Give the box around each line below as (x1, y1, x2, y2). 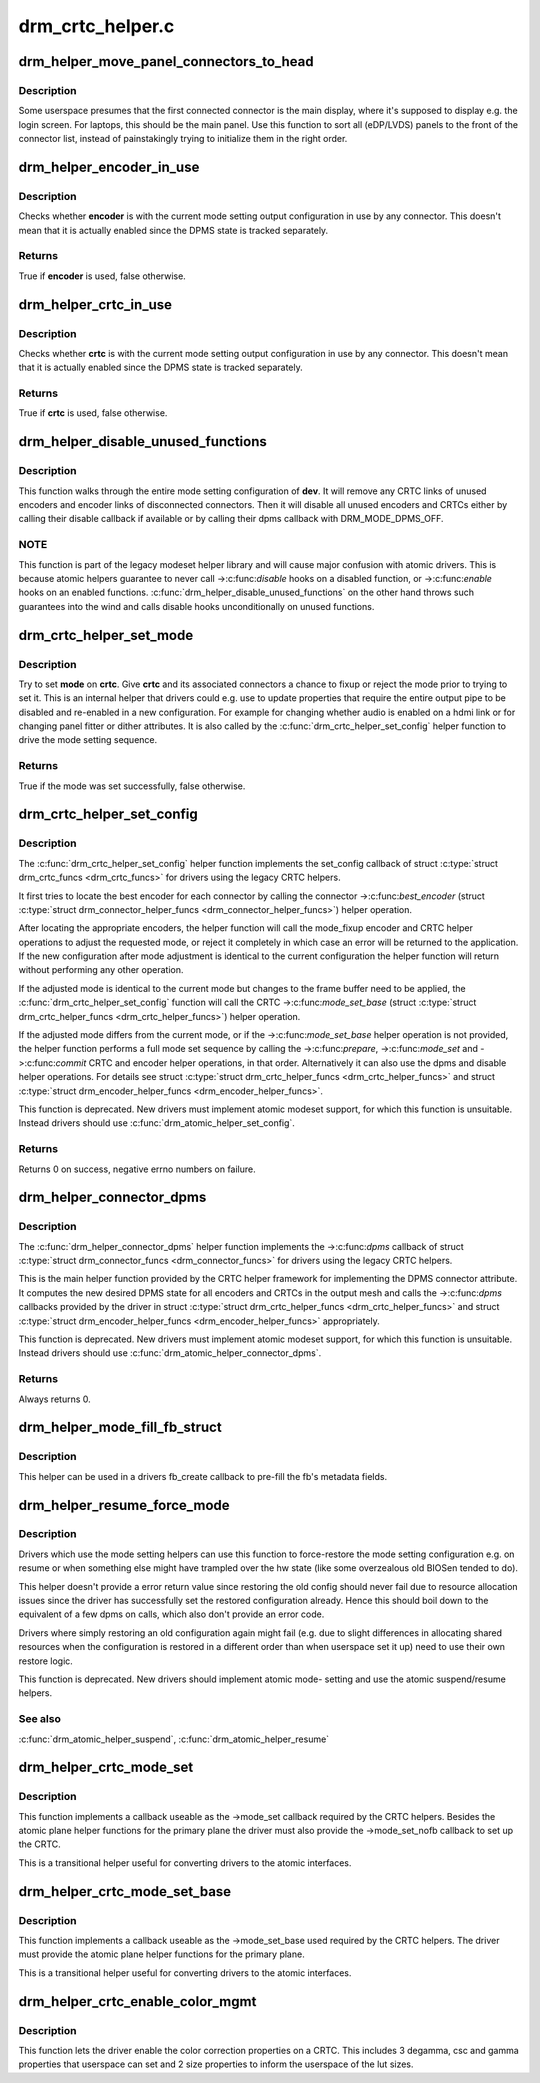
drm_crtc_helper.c (18, 15, 175, 37)
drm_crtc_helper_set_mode (18, 626, 194, 644)
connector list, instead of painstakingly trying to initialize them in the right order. (18, 133, 348, 145)
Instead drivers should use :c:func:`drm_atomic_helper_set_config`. (18, 1117, 295, 1129)
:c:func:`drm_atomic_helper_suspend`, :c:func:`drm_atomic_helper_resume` (18, 1733, 330, 1745)
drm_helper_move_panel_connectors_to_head (18, 53, 314, 70)
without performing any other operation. (18, 964, 184, 976)
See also (18, 1712, 62, 1726)
